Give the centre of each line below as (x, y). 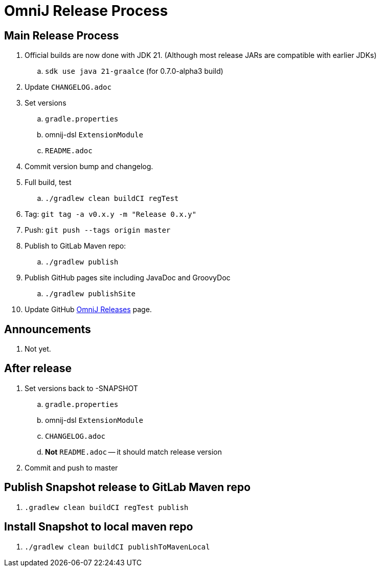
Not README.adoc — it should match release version (133, 452)
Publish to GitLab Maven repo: (75, 246)
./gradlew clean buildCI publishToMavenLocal (117, 547)
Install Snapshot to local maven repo (99, 527)
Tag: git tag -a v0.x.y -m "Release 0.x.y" (110, 214)
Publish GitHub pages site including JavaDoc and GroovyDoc (128, 278)
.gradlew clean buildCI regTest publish (107, 507)
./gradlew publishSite (91, 294)
